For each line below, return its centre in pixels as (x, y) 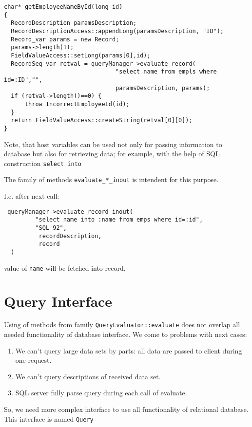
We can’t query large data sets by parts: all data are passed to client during (129, 350)
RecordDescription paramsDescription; (74, 23)
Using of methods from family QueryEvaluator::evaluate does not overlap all (122, 325)
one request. (33, 360)
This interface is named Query (49, 418)
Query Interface (58, 301)
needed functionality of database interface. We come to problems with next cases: (126, 334)
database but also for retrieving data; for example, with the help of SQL (112, 154)
